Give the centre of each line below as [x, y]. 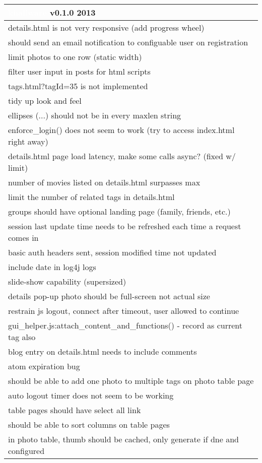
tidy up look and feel [45, 101]
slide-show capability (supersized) [67, 281]
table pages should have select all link [75, 410]
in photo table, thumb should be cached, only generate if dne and [123, 439]
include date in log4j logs [52, 267]
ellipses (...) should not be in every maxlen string [95, 115]
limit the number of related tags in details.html [91, 197]
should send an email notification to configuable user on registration [128, 42]
